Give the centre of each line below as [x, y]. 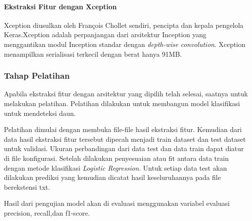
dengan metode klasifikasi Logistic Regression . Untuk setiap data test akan [116, 167]
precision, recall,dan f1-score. [47, 212]
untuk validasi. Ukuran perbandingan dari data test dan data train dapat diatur [124, 148]
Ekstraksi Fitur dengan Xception [60, 6]
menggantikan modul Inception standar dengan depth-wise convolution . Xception [125, 44]
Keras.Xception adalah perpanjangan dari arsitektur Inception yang [105, 34]
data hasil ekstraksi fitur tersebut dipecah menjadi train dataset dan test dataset [125, 139]
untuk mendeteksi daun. [40, 113]
